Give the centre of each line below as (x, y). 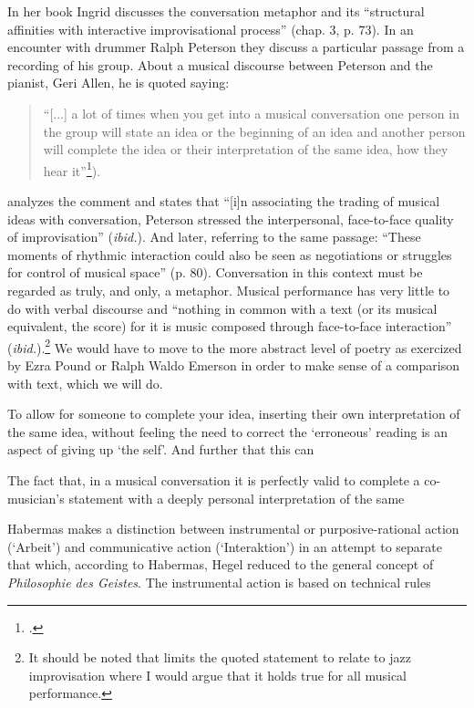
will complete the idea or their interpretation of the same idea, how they (246, 149)
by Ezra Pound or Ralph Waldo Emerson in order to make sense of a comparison (233, 365)
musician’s (36, 498)
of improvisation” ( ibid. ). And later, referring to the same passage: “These (214, 237)
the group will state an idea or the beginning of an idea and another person (254, 131)
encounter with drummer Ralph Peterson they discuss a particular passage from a (236, 47)
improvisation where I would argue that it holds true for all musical (218, 675)
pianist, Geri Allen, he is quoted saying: (118, 83)
